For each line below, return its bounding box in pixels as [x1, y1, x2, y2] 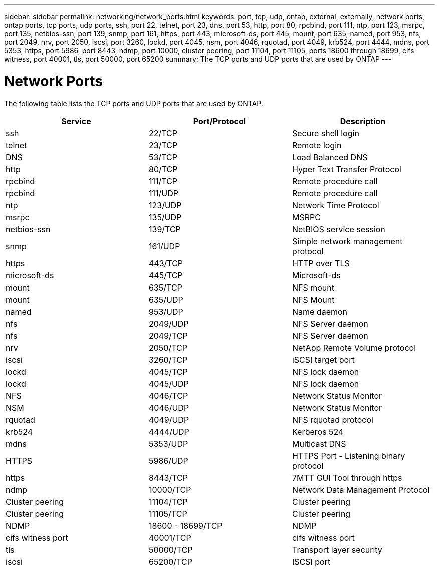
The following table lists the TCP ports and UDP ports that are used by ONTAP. [4, 99, 263, 108]
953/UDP [148, 306, 183, 317]
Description [340, 116, 386, 126]
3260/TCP [148, 354, 188, 365]
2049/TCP [148, 330, 188, 341]
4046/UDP [148, 402, 189, 413]
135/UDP [148, 212, 182, 222]
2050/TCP [148, 342, 187, 353]
